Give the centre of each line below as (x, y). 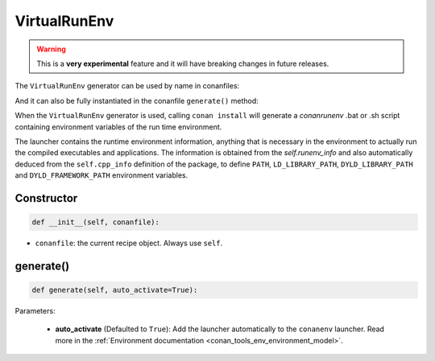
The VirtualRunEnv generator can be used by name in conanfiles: (127, 86)
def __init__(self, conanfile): (96, 222)
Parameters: (35, 311)
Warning (51, 49)
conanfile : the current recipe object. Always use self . (129, 243)
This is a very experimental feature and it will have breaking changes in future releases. (183, 64)
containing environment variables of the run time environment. (118, 127)
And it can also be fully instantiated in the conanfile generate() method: (137, 101)
